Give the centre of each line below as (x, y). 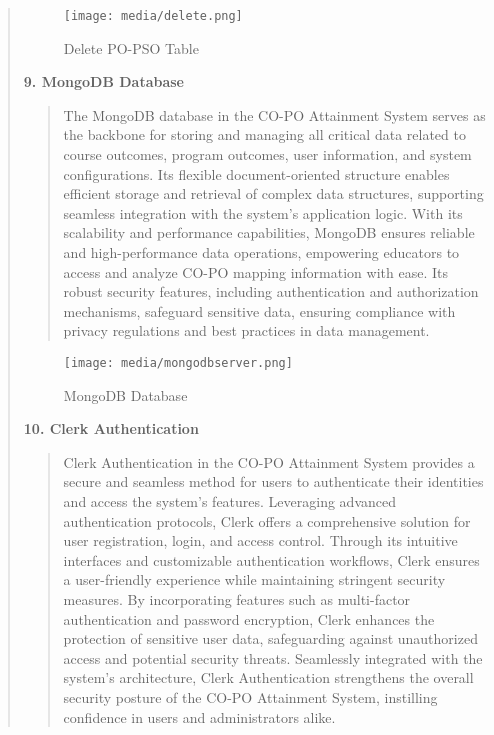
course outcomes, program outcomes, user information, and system (267, 154)
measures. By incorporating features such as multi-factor (237, 598)
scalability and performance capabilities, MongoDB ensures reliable (269, 232)
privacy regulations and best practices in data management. (246, 330)
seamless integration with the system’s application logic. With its (263, 212)
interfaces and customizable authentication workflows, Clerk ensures (271, 559)
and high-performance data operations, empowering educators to (261, 252)
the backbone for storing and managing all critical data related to (264, 134)
